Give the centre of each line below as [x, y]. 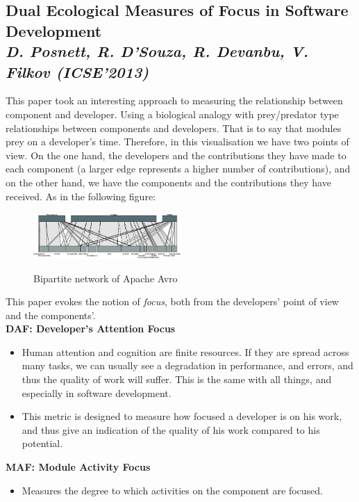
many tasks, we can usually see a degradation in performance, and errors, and [187, 365]
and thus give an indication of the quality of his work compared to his [171, 429]
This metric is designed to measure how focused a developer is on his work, [182, 416]
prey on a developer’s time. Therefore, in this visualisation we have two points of [177, 141]
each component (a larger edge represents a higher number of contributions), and [178, 169]
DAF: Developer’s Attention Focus [91, 329]
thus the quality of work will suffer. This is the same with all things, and [177, 379]
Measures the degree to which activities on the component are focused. [173, 490]
